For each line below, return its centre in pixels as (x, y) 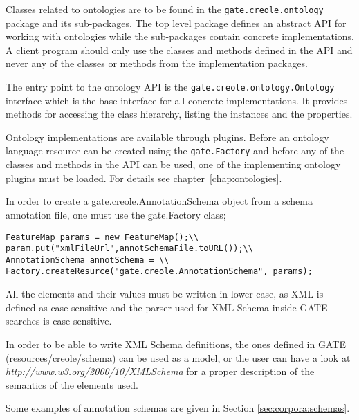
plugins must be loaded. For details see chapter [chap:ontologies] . (144, 177)
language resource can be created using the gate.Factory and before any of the (175, 150)
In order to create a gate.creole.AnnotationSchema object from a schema (159, 201)
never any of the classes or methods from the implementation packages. (157, 63)
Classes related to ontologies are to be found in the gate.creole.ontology (165, 9)
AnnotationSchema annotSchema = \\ (88, 260)
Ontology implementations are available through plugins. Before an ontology (167, 137)
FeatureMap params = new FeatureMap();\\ (102, 237)
